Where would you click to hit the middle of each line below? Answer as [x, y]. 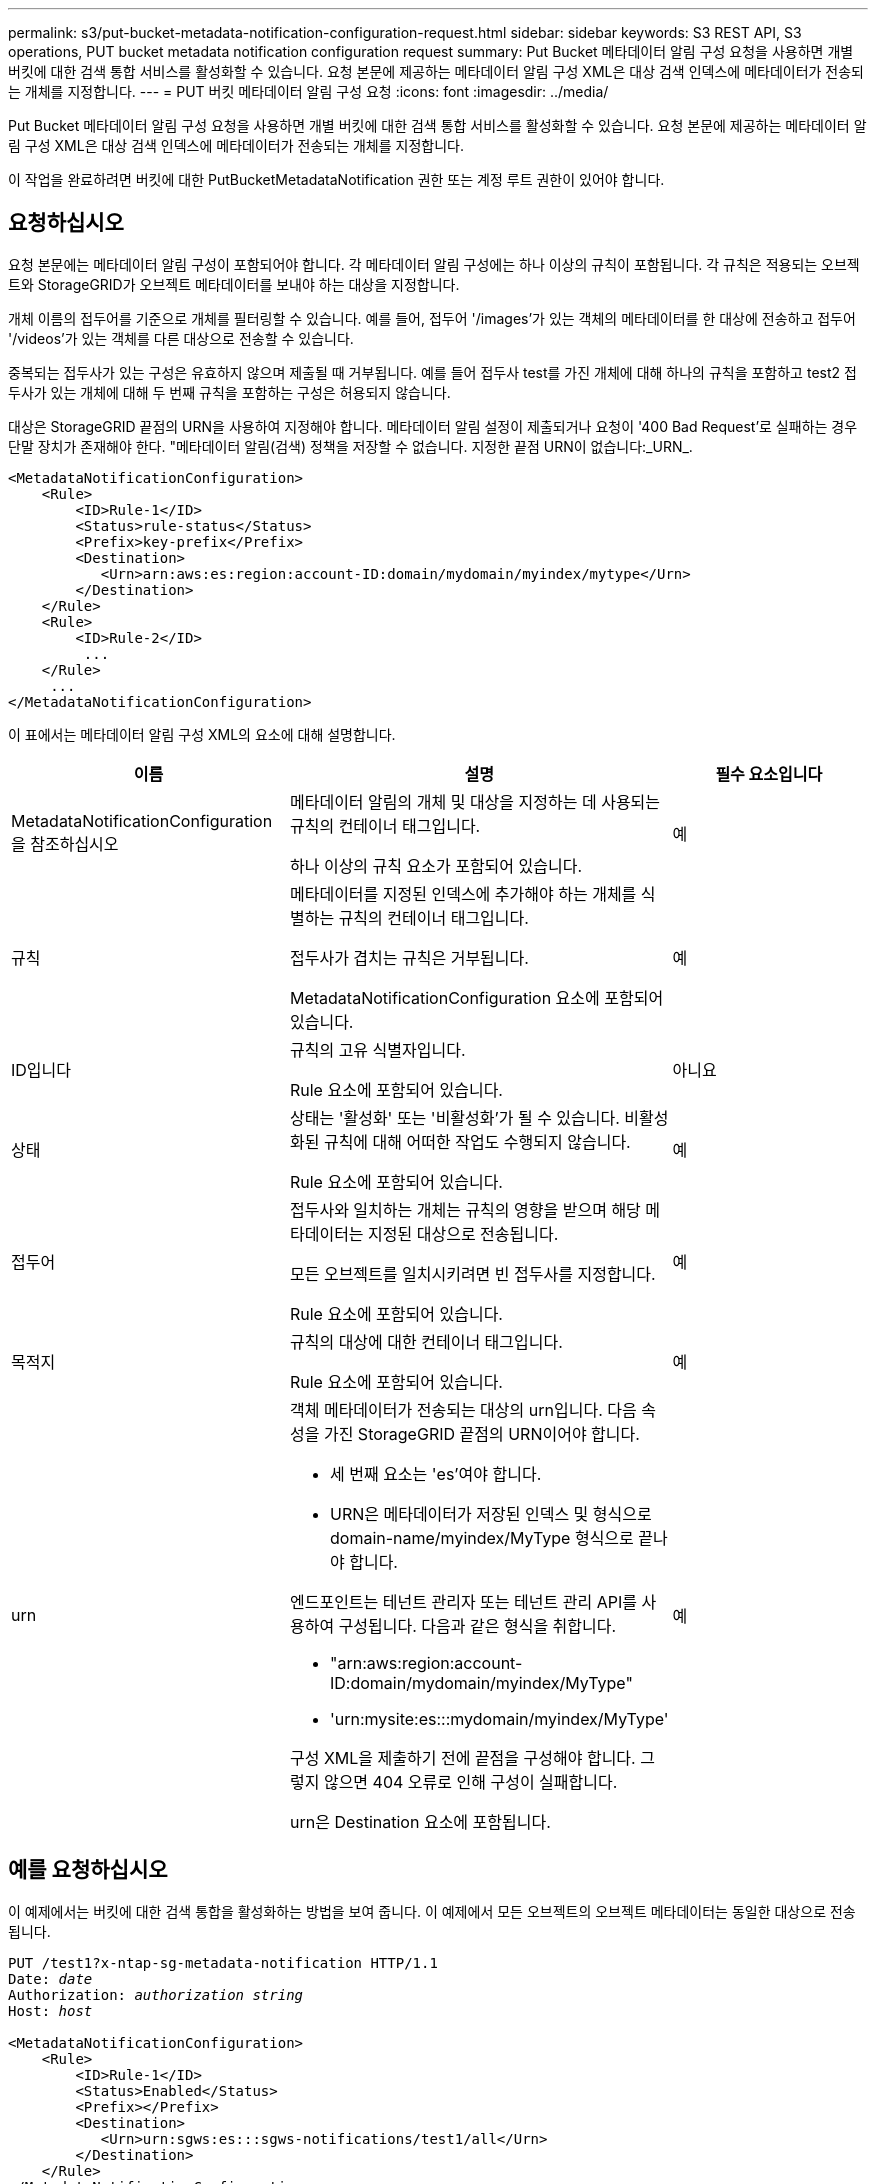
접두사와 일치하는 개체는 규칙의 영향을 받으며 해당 [465, 1209]
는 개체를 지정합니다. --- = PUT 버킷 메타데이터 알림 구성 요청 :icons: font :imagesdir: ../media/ [308, 91]
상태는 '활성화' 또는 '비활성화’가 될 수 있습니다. [454, 1117]
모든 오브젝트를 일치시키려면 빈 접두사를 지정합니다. [472, 1273]
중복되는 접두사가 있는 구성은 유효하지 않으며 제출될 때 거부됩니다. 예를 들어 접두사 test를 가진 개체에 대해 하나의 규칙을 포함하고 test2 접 [432, 372]
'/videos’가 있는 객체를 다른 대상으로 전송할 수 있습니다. [181, 338]
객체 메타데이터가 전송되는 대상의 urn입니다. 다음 [463, 1409]
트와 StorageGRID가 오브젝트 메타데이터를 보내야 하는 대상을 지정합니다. [234, 284]
